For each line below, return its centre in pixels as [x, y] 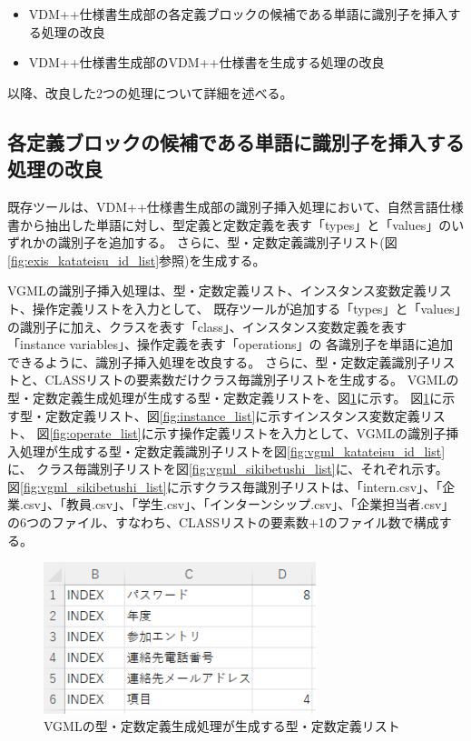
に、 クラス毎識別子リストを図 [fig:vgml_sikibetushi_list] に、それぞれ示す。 [228, 469]
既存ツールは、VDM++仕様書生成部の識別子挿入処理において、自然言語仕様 [235, 206]
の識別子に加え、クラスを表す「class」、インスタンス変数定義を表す [207, 326]
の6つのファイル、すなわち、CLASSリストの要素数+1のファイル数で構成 [223, 522]
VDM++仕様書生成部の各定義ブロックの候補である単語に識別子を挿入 [238, 14]
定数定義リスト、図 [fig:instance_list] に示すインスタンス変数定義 [232, 415]
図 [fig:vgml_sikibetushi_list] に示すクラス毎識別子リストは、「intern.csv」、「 [225, 486]
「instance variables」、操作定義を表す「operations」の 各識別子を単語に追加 [231, 344]
